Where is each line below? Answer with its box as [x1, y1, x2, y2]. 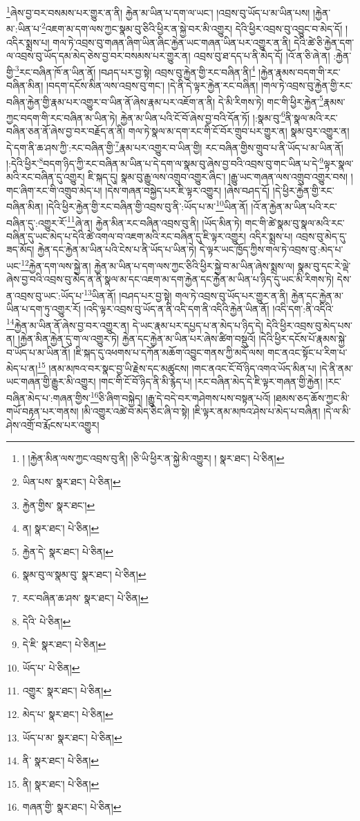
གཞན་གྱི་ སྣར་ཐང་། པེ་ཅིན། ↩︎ [22, 800, 122, 814]
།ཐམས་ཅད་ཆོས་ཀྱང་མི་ [273, 390, 350, 405]
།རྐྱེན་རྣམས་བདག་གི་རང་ [258, 64, 341, 79]
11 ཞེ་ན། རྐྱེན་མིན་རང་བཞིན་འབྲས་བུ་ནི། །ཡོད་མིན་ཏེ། [67, 213, 242, 230]
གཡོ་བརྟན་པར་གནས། [6, 404, 79, 418]
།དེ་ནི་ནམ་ [319, 360, 353, 375]
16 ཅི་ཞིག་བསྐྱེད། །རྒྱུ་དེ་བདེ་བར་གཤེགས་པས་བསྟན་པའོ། [90, 388, 271, 405]
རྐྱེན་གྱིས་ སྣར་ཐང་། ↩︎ [22, 497, 95, 512]
